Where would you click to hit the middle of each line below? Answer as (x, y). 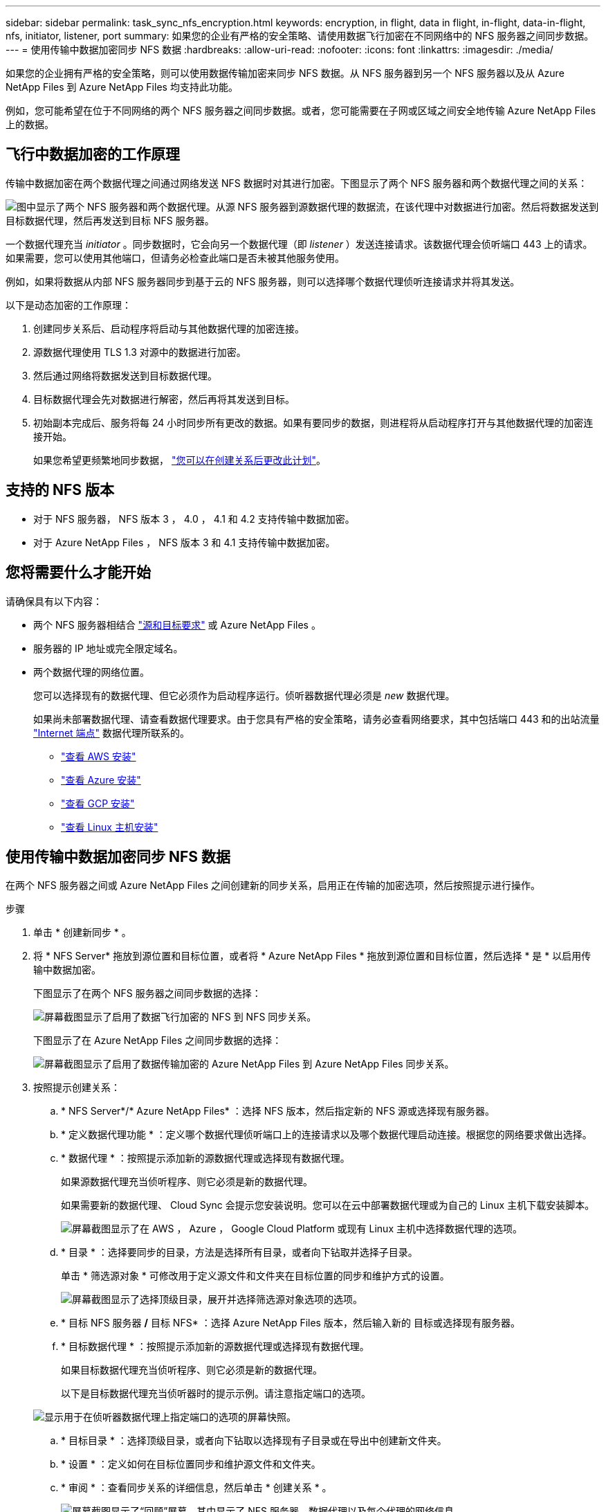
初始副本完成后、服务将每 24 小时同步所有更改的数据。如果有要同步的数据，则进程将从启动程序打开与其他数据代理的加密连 (313, 422)
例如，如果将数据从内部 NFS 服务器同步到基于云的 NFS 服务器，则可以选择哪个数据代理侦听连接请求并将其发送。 (263, 281)
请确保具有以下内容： (54, 601)
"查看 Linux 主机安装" (110, 827)
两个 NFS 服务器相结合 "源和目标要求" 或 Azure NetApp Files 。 (177, 624)
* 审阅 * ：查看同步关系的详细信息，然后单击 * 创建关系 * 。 (196, 1488)
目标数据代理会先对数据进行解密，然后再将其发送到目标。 (164, 399)
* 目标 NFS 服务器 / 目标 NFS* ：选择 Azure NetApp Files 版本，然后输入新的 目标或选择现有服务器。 (291, 1323)
